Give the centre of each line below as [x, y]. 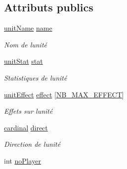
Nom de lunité [25, 44]
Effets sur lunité [28, 111]
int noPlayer [22, 160]
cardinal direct [26, 127]
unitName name [28, 28]
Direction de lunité [32, 144]
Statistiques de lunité [36, 77]
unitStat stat [23, 61]
